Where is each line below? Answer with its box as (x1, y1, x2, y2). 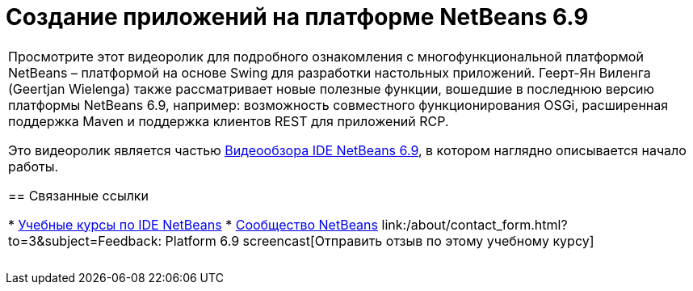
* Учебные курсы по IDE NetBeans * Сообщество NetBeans (8, 216, 378, 233)
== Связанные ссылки (8, 187, 149, 204)
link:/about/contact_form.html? (381, 216, 568, 233)
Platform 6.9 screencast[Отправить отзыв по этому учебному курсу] (165, 232, 594, 249)
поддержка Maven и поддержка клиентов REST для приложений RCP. (8, 112, 449, 129)
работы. (8, 158, 59, 175)
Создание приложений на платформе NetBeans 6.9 (6, 3, 589, 31)
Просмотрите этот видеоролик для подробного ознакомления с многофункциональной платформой (8, 48, 644, 65)
